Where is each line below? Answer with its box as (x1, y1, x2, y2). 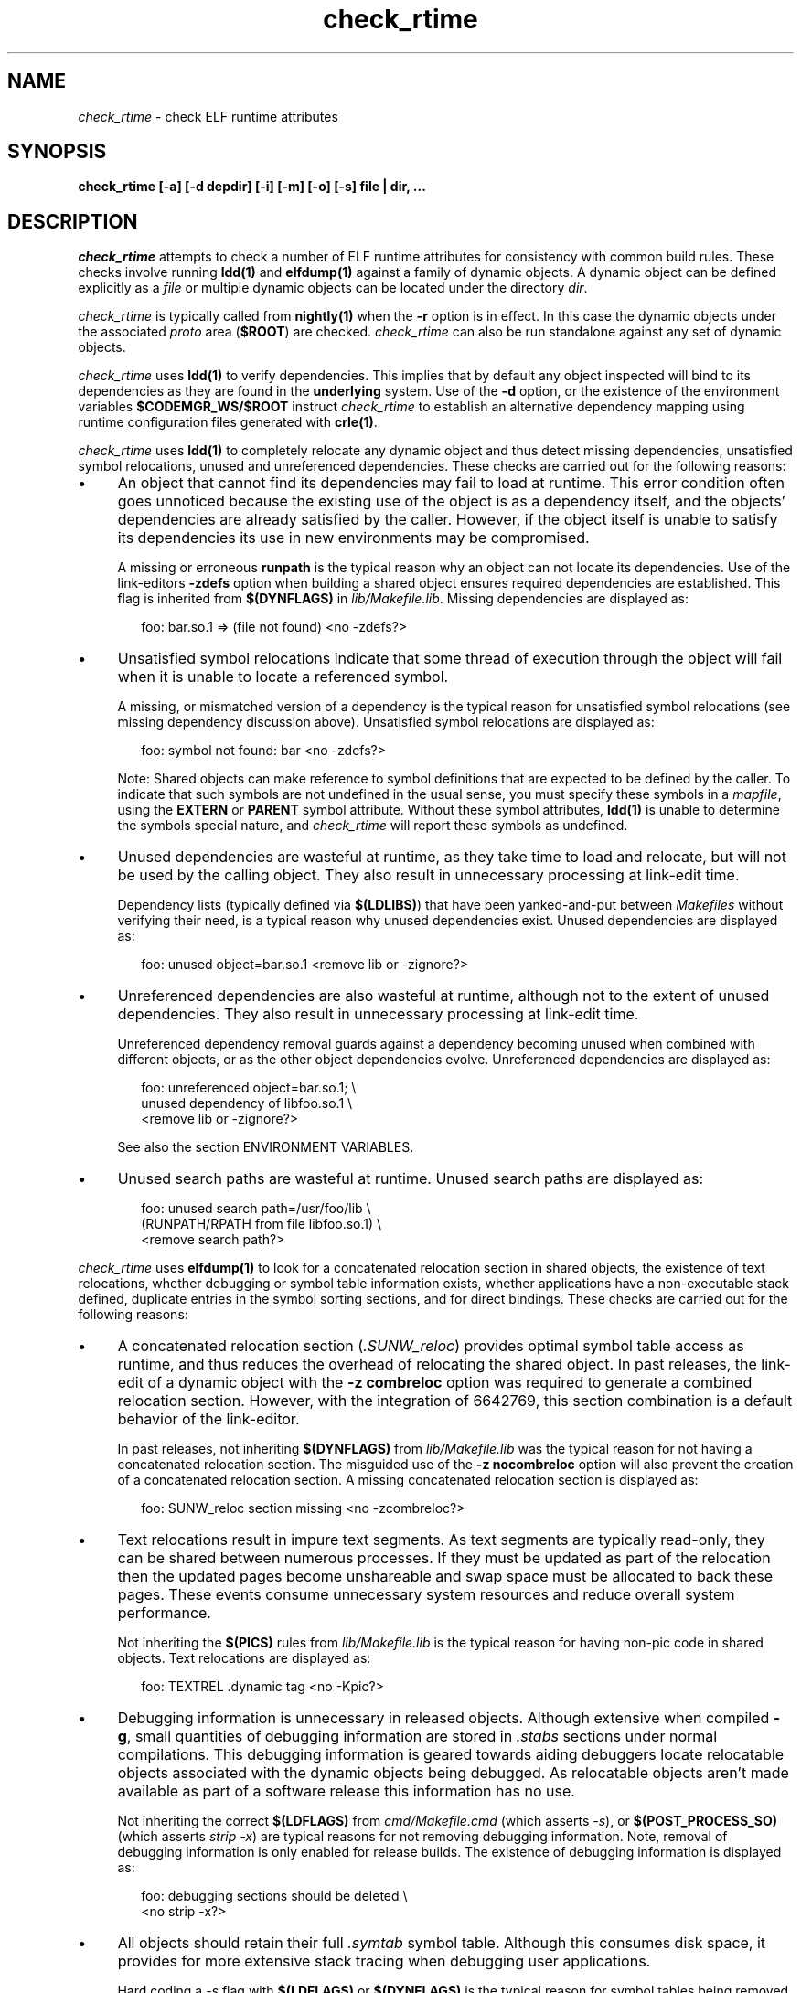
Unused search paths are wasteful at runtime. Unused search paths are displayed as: (117, 1169, 704, 1188)
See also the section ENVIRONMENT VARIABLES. (117, 1139, 414, 1156)
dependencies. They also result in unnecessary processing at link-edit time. (117, 1005, 639, 1024)
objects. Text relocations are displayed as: (117, 1650, 371, 1667)
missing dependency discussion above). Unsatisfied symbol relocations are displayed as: (117, 714, 655, 730)
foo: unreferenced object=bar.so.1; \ (141, 1080, 357, 1096)
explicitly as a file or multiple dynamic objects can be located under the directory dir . (78, 280, 588, 296)
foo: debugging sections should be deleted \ (141, 1888, 408, 1904)
